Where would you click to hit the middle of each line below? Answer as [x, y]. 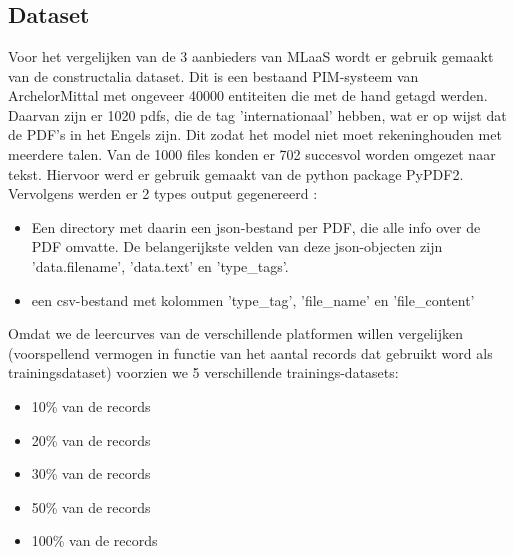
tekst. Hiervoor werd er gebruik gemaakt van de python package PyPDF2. [236, 173]
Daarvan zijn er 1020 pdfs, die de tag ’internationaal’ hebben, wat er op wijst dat [257, 114]
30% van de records [91, 473]
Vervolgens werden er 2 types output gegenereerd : [163, 193]
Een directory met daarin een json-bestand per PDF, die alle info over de [256, 226]
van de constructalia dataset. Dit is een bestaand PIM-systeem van [213, 75]
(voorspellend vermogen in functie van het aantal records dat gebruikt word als [250, 352]
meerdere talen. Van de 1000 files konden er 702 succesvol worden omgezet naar [252, 153]
